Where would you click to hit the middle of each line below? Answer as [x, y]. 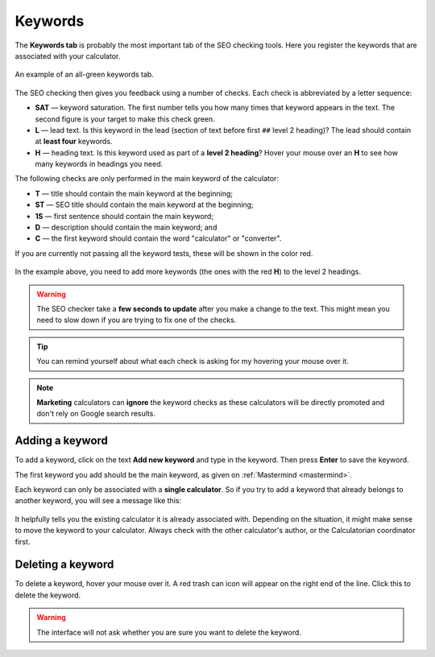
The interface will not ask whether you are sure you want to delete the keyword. [169, 632]
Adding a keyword [62, 441]
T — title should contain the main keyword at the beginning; [134, 193]
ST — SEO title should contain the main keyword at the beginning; [144, 205]
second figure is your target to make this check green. [125, 119]
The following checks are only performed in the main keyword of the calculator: [147, 179]
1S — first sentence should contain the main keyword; [124, 216]
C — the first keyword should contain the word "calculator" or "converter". [158, 238]
